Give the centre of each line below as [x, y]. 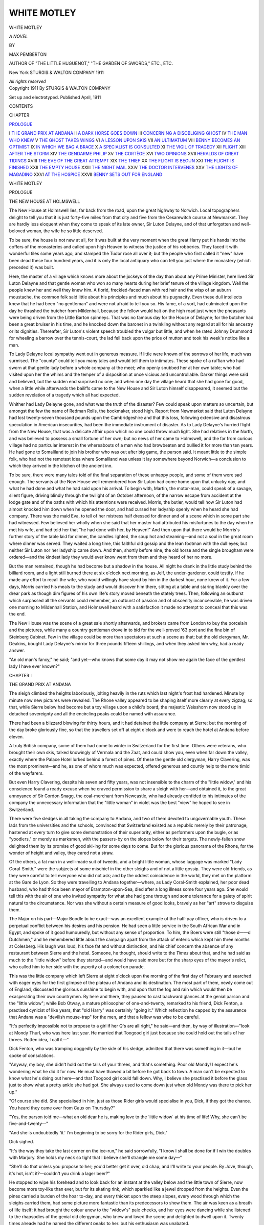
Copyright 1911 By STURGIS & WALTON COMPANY [60, 88]
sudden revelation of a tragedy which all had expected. [64, 395]
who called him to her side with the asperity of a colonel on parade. [77, 967]
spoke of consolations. [32, 1055]
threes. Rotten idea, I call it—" [39, 1040]
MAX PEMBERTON [28, 54]
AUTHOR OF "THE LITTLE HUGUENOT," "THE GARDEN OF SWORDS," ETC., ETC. [91, 63]
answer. [17, 650]
